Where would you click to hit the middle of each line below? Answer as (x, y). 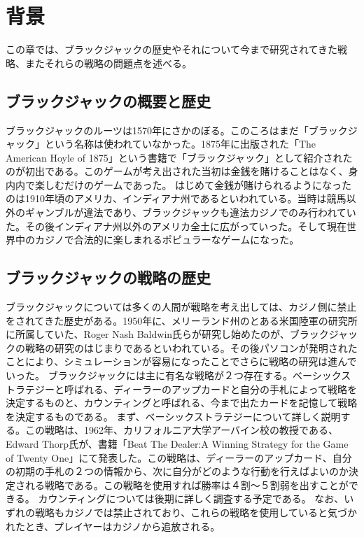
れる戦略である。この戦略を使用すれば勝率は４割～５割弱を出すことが (187, 484)
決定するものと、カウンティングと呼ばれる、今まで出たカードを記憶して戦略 (182, 403)
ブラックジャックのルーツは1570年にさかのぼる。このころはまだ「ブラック (177, 130)
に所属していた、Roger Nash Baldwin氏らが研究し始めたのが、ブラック (167, 334)
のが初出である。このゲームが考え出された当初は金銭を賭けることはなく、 (177, 171)
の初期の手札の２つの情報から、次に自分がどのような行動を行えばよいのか (177, 471)
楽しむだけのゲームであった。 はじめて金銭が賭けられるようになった (193, 184)
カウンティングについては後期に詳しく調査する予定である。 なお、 (191, 498)
